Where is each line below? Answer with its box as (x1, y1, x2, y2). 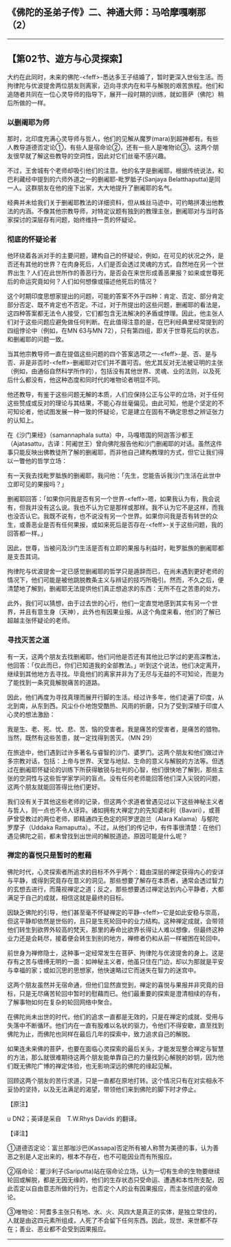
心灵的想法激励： (7, 710, 56, 718)
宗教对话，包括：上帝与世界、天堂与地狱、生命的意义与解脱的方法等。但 (12, 756, 218, 765)
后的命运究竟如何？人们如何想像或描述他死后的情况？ (7, 277, 158, 286)
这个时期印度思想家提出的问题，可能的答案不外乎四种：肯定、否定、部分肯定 (7, 292, 224, 300)
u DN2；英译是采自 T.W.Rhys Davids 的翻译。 (7, 1114, 141, 1123)
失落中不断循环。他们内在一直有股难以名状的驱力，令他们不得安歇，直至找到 (7, 1021, 224, 1030)
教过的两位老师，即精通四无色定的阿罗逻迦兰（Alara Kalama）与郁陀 (25, 814, 219, 823)
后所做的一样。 (7, 99, 49, 107)
